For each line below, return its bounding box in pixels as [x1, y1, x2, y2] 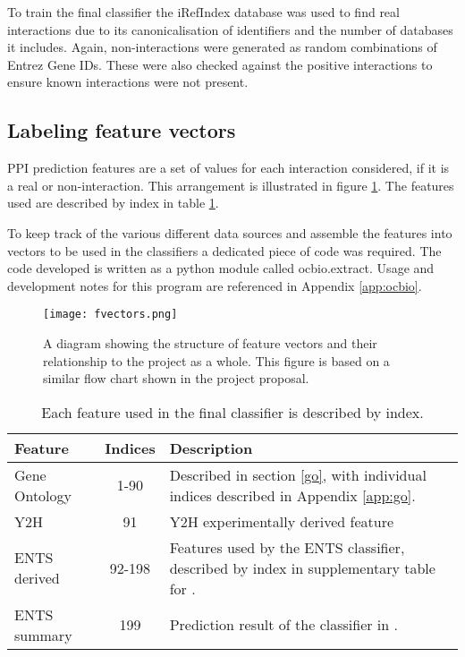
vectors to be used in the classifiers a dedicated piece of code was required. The [7, 241, 442, 260]
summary [14, 624, 72, 645]
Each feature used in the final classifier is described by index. [41, 401, 424, 422]
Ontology [14, 484, 72, 506]
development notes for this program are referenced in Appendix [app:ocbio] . [7, 276, 422, 294]
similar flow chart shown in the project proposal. [43, 369, 309, 388]
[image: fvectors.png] [43, 308, 178, 321]
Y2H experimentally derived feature [169, 510, 394, 532]
